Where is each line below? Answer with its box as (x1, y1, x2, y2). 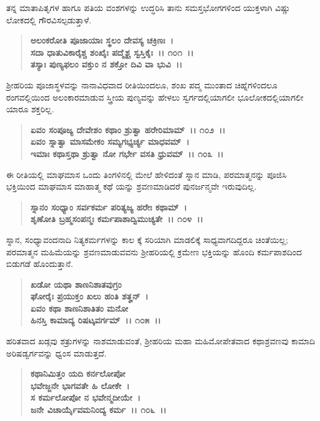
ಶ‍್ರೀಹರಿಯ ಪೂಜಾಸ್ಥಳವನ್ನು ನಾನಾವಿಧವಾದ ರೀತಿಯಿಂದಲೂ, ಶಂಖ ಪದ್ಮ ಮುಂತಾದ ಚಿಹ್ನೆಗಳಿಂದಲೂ (6, 78, 278, 91)
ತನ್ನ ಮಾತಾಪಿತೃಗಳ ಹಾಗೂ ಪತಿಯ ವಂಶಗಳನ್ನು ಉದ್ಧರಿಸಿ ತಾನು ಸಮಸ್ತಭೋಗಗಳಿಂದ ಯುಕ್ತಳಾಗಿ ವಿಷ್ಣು (6, 1, 291, 14)
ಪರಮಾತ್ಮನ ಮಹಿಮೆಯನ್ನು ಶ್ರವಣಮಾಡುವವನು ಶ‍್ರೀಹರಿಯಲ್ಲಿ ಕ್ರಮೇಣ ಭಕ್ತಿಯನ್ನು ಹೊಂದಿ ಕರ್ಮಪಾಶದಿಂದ (6, 245, 302, 258)
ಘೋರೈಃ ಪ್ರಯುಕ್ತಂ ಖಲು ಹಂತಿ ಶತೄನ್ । (30, 290, 148, 303)
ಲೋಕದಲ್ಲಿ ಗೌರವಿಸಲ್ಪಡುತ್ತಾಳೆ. (6, 13, 91, 26)
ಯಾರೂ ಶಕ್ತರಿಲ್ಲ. (6, 102, 55, 115)
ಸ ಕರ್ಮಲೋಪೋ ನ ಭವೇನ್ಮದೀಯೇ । (30, 391, 141, 404)
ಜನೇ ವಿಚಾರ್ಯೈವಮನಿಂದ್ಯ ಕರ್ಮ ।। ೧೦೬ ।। (30, 403, 167, 416)
